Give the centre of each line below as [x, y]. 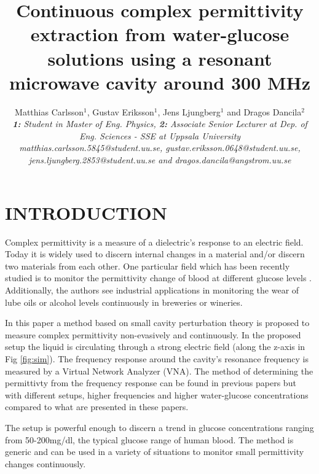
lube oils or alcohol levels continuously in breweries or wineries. [124, 302]
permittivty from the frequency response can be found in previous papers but [151, 383]
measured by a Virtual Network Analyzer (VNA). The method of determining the [159, 371]
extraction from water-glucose [160, 34]
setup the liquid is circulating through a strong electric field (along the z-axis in [155, 347]
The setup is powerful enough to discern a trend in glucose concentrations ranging [159, 427]
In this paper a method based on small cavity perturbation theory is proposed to [157, 323]
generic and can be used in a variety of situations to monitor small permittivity [155, 452]
